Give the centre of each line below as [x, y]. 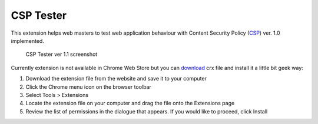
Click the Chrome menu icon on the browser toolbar [88, 87]
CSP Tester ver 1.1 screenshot [62, 54]
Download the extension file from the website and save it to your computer [116, 79]
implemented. [27, 41]
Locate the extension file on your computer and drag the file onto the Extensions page [130, 103]
